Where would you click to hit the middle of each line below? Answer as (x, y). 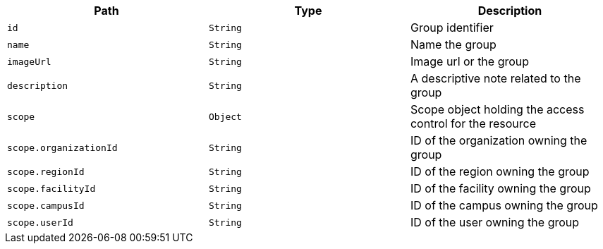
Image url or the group (470, 61)
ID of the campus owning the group (504, 205)
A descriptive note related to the (495, 78)
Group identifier (452, 28)
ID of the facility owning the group (500, 188)
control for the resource (473, 123)
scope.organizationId (62, 147)
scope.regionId (46, 171)
